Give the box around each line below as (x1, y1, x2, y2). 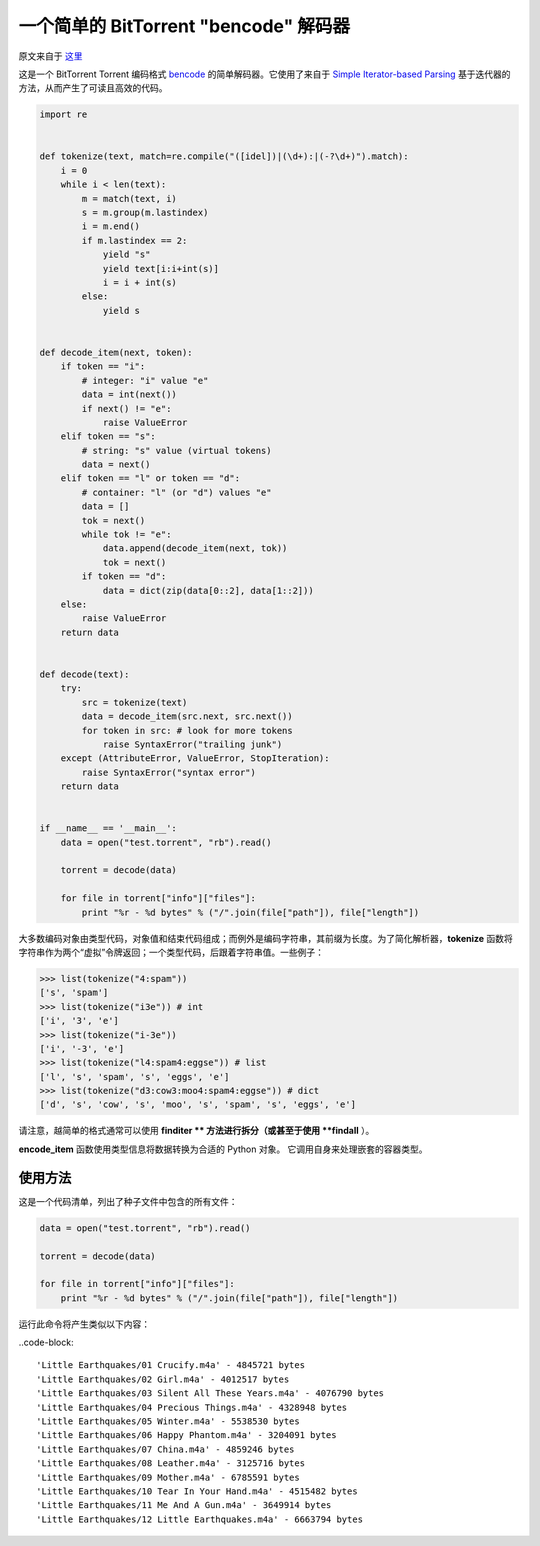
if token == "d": (81, 571, 167, 582)
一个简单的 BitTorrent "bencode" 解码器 (18, 15, 350, 37)
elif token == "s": (60, 431, 157, 442)
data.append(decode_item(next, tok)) (102, 543, 288, 554)
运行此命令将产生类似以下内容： (18, 1318, 150, 1330)
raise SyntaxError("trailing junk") (102, 738, 283, 750)
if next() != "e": (81, 403, 172, 414)
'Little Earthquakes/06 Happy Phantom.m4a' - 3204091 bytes (36, 1430, 337, 1441)
